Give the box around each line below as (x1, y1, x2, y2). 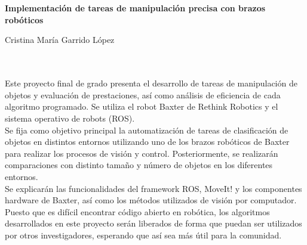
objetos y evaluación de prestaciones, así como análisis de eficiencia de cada (5, 88, 281, 101)
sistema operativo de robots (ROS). (5, 111, 135, 124)
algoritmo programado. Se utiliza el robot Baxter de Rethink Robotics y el (5, 100, 278, 113)
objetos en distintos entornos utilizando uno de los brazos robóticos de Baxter (5, 135, 290, 148)
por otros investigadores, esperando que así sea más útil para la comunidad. (5, 228, 282, 241)
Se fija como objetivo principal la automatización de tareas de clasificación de (5, 123, 288, 136)
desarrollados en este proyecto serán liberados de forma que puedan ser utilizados (5, 217, 302, 230)
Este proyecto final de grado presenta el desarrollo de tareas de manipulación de (5, 77, 297, 89)
